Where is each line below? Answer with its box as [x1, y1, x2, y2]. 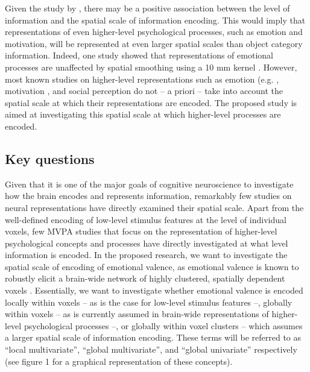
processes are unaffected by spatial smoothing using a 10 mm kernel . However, [5, 60, 297, 73]
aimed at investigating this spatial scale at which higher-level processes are [5, 108, 281, 121]
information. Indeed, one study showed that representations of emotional [5, 49, 273, 61]
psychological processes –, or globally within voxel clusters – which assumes [24, 319, 303, 332]
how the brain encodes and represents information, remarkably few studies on [5, 189, 292, 202]
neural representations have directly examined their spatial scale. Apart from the [5, 201, 304, 213]
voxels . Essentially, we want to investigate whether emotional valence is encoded [5, 284, 303, 297]
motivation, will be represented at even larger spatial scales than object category [5, 37, 303, 49]
